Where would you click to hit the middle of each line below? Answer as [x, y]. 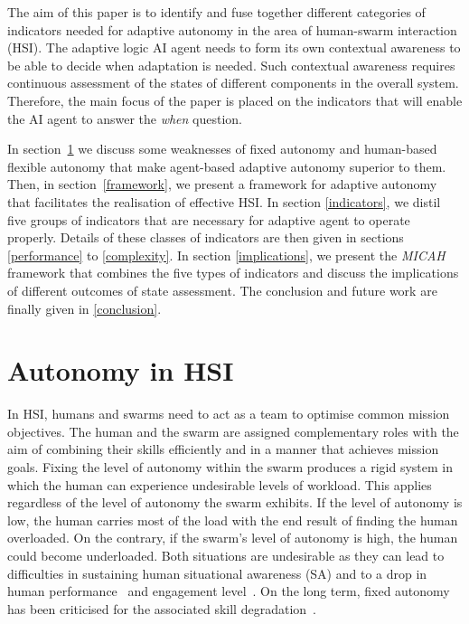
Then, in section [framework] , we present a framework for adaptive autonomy [222, 184]
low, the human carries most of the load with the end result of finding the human [233, 520]
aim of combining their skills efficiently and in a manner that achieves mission [223, 449]
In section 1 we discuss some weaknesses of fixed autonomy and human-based [222, 149]
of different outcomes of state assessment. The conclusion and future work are [222, 290]
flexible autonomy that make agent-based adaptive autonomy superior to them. [227, 166]
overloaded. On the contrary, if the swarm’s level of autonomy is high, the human [233, 538]
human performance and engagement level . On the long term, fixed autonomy [229, 591]
